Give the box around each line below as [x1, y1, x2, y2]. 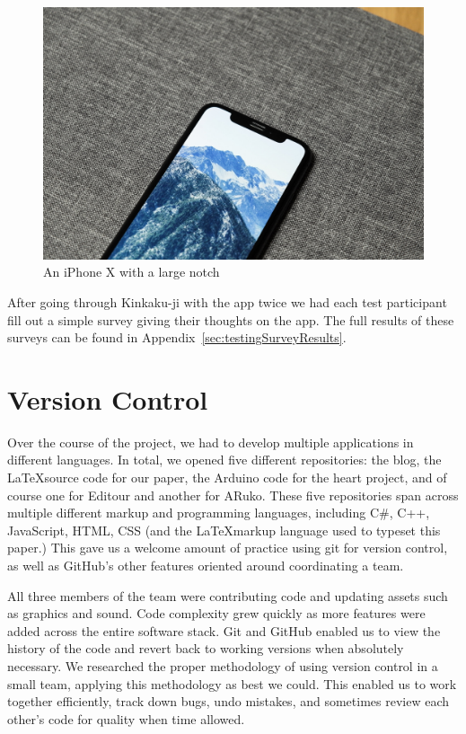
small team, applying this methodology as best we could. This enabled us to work [7, 674, 457, 693]
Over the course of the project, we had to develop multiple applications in [7, 432, 414, 451]
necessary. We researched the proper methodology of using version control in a [7, 656, 438, 675]
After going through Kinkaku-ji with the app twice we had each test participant [7, 292, 447, 311]
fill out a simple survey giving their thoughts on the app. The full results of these [7, 310, 454, 329]
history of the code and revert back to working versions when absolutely [7, 639, 404, 658]
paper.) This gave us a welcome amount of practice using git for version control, [7, 538, 448, 557]
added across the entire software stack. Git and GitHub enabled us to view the [7, 621, 441, 640]
